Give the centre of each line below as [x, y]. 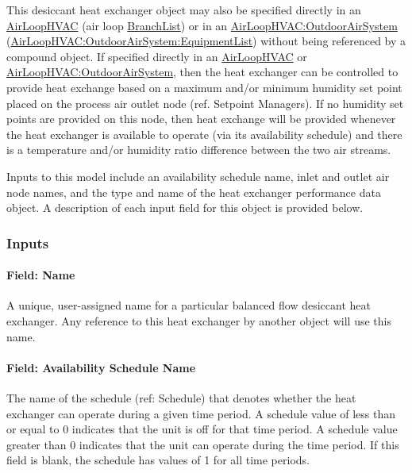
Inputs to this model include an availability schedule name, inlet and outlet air [198, 176]
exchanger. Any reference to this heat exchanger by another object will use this [199, 320]
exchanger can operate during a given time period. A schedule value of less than [201, 413]
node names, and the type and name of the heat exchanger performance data [194, 192]
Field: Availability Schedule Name [101, 367]
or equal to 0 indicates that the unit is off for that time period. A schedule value [202, 429]
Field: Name [41, 275]
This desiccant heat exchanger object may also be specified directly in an [184, 10]
